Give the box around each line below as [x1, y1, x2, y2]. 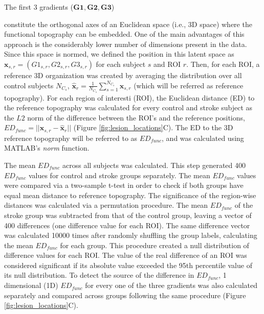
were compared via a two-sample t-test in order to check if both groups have [4, 180, 244, 190]
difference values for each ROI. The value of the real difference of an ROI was [4, 250, 247, 260]
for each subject [96, 58, 146, 69]
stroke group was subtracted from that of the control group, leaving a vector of [4, 209, 252, 220]
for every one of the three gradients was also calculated [85, 280, 258, 291]
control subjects [4, 80, 54, 90]
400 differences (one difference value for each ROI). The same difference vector [4, 220, 250, 230]
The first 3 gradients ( [4, 2, 74, 12]
